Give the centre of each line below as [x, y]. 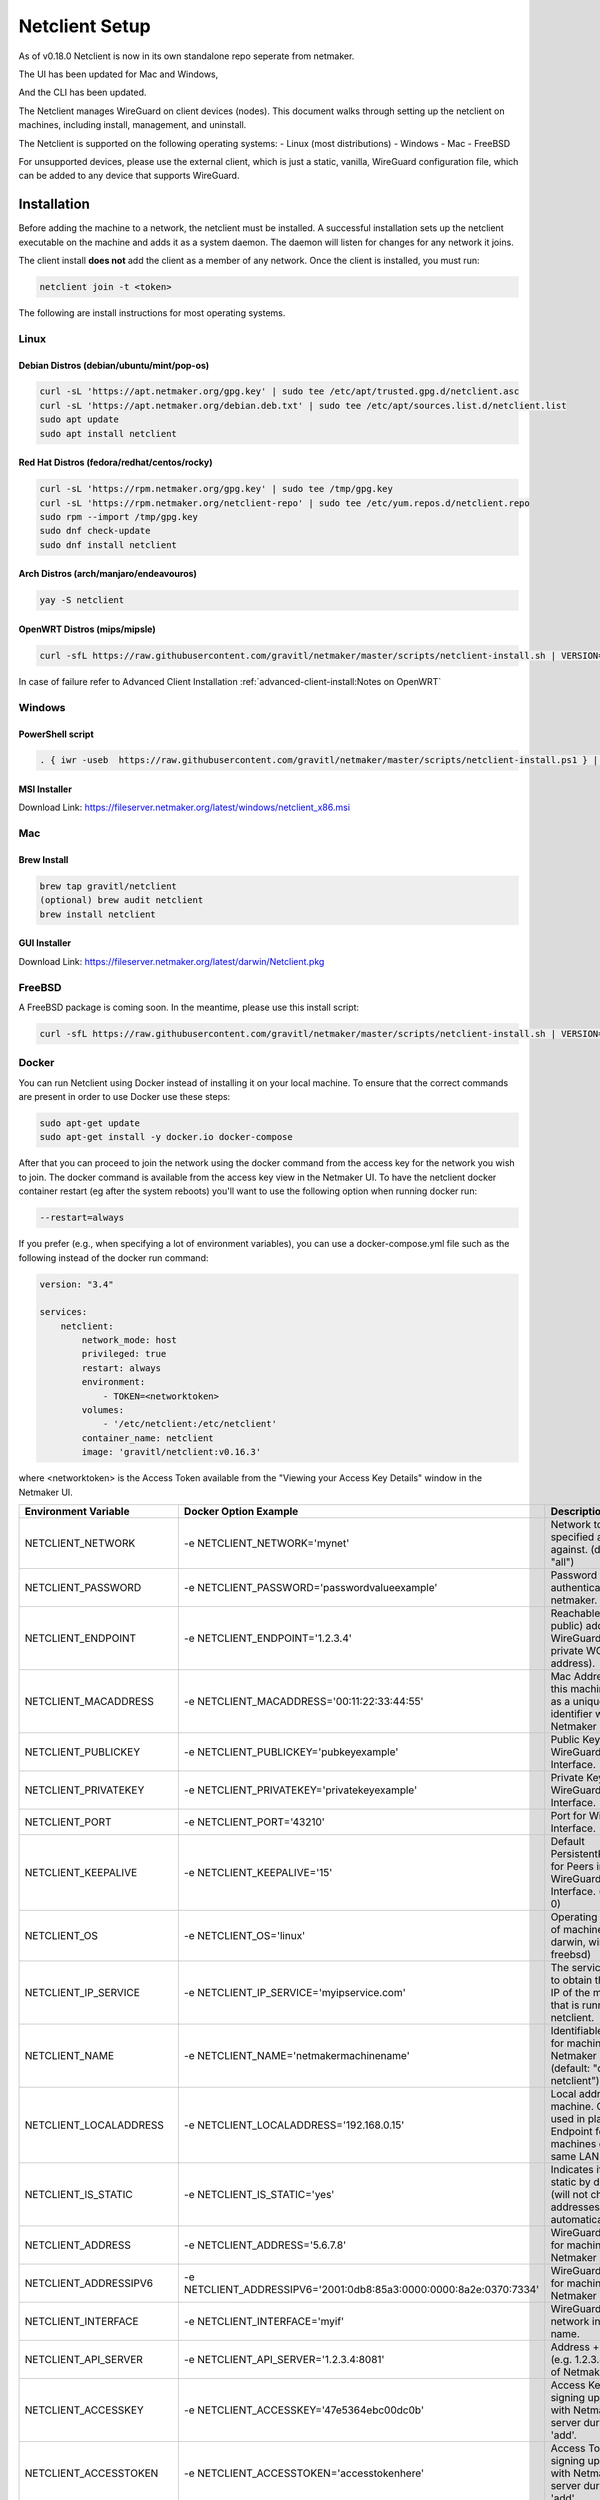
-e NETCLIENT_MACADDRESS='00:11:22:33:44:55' [303, 1701]
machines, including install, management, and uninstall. [132, 125]
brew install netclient [98, 914]
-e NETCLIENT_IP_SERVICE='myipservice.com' [294, 1992]
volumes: [103, 1410]
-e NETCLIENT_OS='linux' [244, 1935]
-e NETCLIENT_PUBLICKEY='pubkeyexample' [291, 1752]
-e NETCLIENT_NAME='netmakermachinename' [296, 2055]
